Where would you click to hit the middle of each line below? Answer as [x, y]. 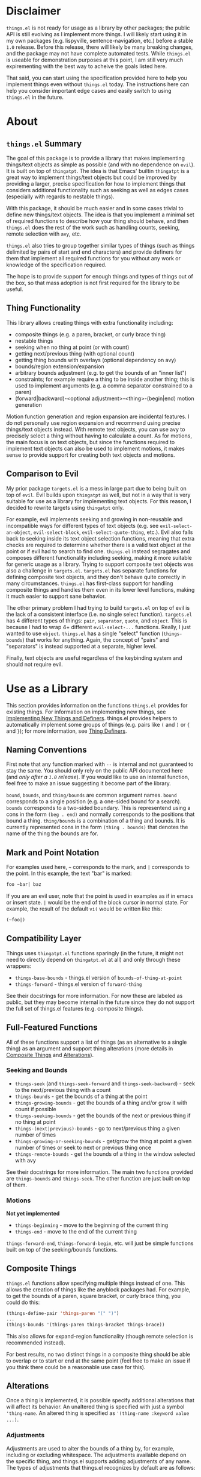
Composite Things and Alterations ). [50, 1055]
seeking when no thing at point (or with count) [72, 347]
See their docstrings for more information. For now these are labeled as [94, 996]
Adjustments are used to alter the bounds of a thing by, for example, [91, 1448]
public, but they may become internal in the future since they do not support [100, 1002]
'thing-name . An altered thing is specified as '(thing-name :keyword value [98, 1413]
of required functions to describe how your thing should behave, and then [97, 221]
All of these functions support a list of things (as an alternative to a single [97, 1042]
